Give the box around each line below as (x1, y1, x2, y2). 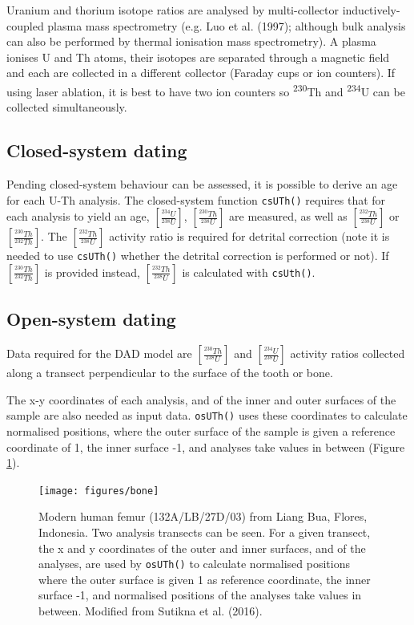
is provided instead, (44, 263, 140, 280)
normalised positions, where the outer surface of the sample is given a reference (6, 422, 396, 439)
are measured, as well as (229, 208, 348, 225)
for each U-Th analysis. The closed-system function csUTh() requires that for (6, 191, 386, 208)
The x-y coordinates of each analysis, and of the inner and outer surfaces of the (6, 391, 396, 408)
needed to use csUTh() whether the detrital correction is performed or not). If (6, 247, 389, 264)
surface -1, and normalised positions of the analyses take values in (38, 586, 362, 603)
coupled (6, 17, 44, 34)
